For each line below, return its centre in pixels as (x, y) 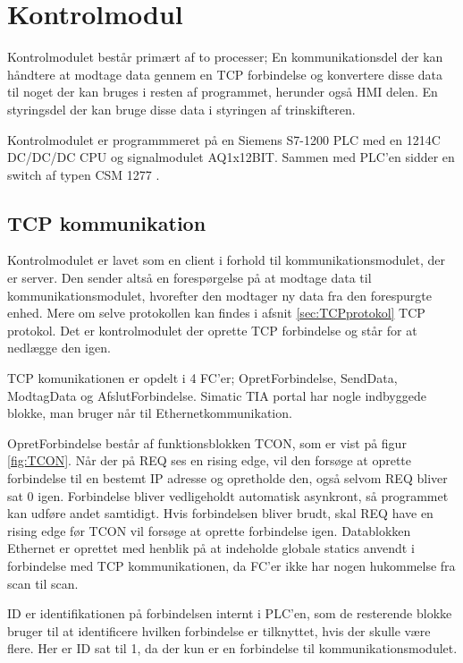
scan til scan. (43, 583)
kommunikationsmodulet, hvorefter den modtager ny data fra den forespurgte (219, 295)
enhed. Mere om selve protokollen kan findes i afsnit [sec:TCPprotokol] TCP (216, 313)
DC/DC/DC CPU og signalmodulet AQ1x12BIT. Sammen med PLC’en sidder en (231, 157)
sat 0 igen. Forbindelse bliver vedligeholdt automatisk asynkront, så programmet (228, 495)
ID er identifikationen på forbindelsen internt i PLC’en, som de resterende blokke (230, 613)
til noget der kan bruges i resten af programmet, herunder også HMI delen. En (223, 92)
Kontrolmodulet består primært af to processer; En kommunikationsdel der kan (225, 57)
